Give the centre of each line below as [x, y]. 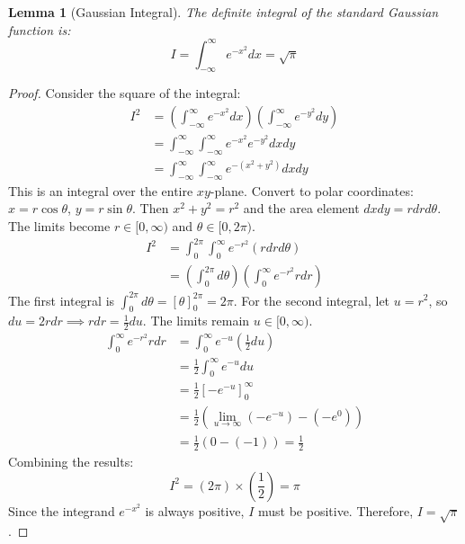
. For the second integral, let [312, 300]
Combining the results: [71, 462]
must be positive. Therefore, [335, 510]
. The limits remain [196, 321]
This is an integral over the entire [101, 190]
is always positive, [195, 510]
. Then [151, 208]
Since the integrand [62, 510]
